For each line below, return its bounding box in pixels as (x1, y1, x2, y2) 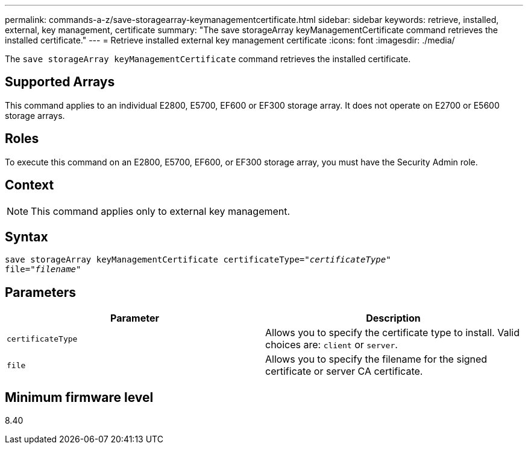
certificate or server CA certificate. (265, 365, 423, 378)
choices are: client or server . (265, 339, 398, 351)
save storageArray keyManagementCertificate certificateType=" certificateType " (5, 255, 391, 265)
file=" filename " (5, 264, 81, 275)
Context (5, 177, 54, 193)
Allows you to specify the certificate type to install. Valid (265, 326, 520, 339)
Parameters (5, 284, 76, 300)
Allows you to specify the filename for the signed (265, 353, 488, 366)
